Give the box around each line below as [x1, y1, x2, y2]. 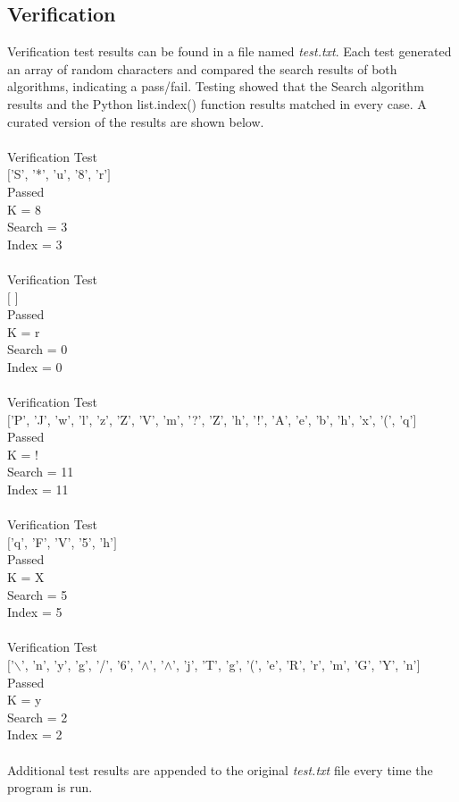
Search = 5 [7, 585, 68, 604]
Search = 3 [7, 217, 68, 236]
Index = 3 [7, 234, 63, 253]
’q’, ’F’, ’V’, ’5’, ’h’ [10, 532, 113, 551]
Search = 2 [7, 707, 68, 726]
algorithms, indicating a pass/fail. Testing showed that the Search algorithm [7, 77, 424, 96]
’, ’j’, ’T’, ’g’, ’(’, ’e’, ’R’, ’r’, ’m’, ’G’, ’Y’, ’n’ [172, 654, 417, 673]
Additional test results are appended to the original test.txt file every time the [7, 760, 433, 779]
